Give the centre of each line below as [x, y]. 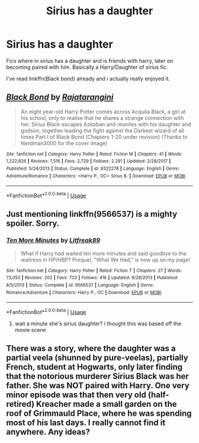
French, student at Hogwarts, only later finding [94, 367]
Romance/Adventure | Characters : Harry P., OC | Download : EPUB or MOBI [84, 292]
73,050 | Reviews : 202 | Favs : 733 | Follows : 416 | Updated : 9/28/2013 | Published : [92, 278]
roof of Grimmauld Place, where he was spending [99, 414]
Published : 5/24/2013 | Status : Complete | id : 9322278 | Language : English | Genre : [93, 169]
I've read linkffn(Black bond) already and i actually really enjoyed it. [88, 78]
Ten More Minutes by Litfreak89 [53, 241]
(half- [158, 395]
